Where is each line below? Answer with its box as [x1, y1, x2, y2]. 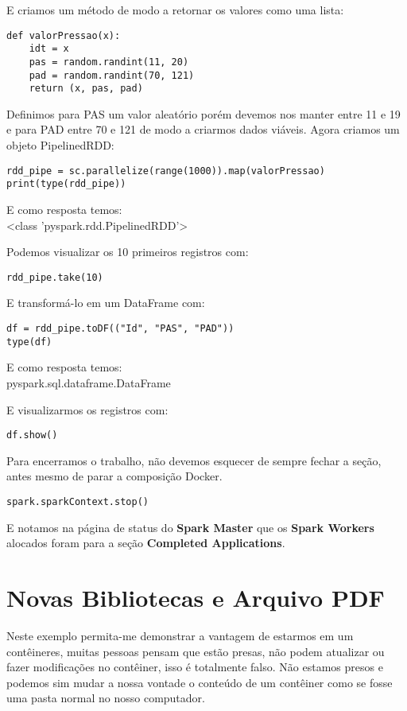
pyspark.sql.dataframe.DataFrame [6, 374, 171, 390]
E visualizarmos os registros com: [6, 401, 169, 418]
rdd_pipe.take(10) [6, 271, 103, 283]
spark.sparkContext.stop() [6, 495, 149, 507]
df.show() [6, 429, 58, 441]
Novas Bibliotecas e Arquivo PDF [6, 581, 385, 613]
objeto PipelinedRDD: [6, 137, 114, 153]
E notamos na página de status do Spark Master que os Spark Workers [6, 519, 374, 535]
